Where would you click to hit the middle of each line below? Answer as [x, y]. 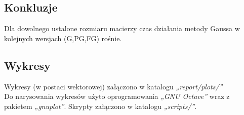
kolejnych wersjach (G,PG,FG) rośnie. [63, 38]
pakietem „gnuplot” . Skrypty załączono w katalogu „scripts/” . [100, 106]
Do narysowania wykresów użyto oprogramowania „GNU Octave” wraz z [117, 96]
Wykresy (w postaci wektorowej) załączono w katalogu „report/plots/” [113, 86]
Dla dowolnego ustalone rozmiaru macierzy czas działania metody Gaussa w [122, 28]
